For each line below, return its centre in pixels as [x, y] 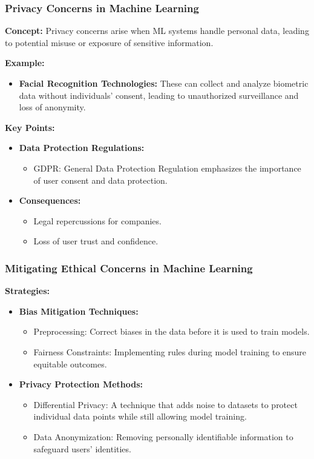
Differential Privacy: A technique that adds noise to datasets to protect [165, 404]
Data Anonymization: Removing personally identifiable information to [163, 436]
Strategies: [28, 291]
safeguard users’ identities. [82, 448]
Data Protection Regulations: [82, 148]
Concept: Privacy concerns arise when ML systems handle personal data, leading [157, 31]
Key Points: [30, 127]
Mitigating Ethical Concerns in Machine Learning [129, 268]
